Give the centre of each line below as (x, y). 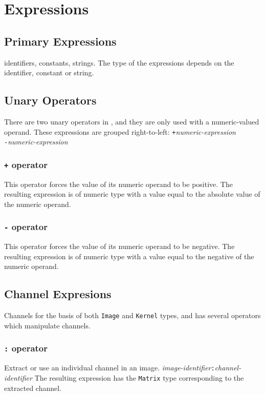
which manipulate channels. (47, 325)
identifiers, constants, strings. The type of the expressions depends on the (119, 62)
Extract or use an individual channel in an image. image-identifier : (109, 368)
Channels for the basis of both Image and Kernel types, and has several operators (132, 315)
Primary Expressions (60, 41)
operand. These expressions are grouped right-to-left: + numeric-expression (120, 131)
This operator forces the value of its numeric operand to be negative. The (119, 246)
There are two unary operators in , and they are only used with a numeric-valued (132, 121)
